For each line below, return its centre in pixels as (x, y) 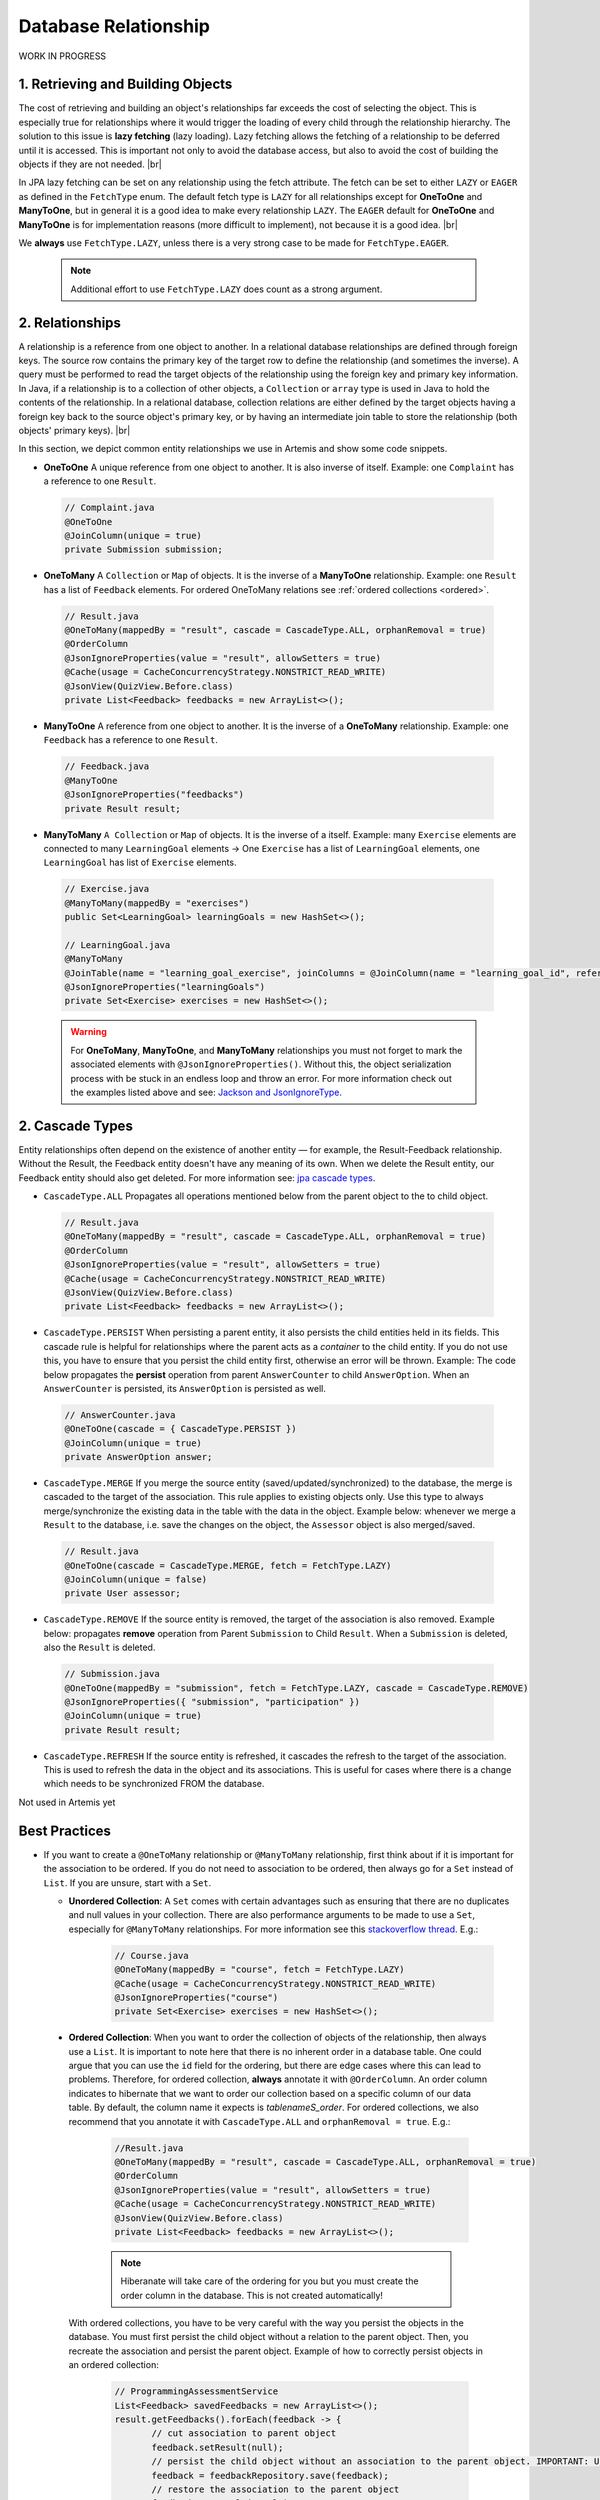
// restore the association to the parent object (275, 2489)
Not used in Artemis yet (67, 1802)
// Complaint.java (109, 508)
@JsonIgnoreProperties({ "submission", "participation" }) (212, 1701)
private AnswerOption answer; (138, 1457)
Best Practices (65, 1830)
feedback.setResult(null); (217, 2447)
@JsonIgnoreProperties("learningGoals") (164, 987)
